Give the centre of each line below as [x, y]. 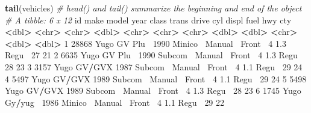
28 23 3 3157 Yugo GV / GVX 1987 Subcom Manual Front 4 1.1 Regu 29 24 [154, 66]
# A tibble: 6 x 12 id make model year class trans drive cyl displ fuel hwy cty [148, 20]
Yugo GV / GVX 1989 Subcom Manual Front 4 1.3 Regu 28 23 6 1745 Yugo [153, 90]
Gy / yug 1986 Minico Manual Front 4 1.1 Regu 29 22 [115, 102]
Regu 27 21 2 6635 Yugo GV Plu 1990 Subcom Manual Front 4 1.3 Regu [151, 55]
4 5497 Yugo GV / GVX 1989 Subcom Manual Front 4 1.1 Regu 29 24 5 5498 [156, 78]
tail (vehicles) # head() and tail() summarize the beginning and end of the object [153, 8]
